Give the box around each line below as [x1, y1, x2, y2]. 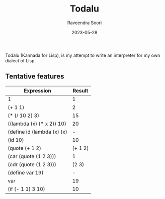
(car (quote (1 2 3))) [8, 153, 56, 160]
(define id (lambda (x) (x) [8, 128, 67, 135]
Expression [24, 87, 51, 94]
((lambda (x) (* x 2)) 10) [8, 120, 66, 127]
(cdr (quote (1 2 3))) [8, 161, 57, 168]
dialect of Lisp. [5, 57, 36, 63]
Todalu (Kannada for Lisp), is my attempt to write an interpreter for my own [5, 52, 160, 58]
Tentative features [5, 72, 64, 81]
